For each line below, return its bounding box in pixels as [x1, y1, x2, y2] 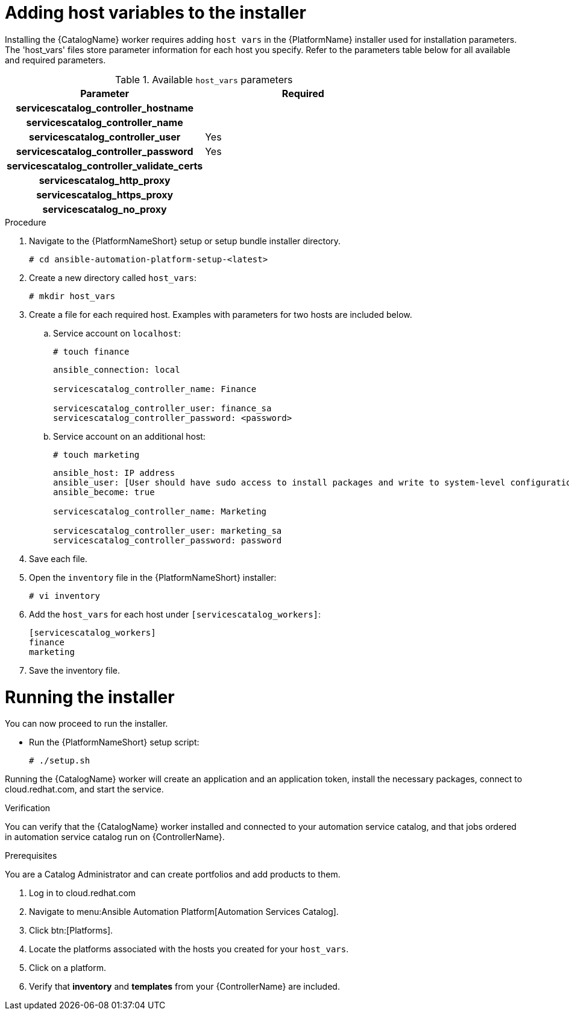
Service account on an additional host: [53, 431, 206, 441]
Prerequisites [5, 850, 57, 861]
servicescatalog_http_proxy [39, 174, 171, 186]
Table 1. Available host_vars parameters [115, 73, 293, 86]
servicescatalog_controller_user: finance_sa [53, 403, 272, 413]
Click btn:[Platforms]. [29, 925, 113, 936]
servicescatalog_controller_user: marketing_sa [53, 525, 282, 536]
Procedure [5, 217, 46, 227]
